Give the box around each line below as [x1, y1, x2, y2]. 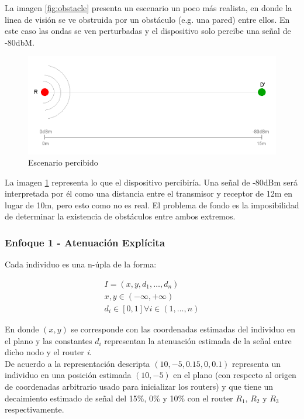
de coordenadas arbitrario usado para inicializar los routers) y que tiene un [5, 380, 274, 392]
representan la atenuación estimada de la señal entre [104, 334, 292, 346]
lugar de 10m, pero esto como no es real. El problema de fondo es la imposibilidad [5, 198, 299, 211]
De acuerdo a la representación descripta [5, 357, 150, 369]
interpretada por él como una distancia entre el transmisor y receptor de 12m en [5, 187, 293, 200]
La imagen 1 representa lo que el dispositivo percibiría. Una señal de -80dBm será [5, 176, 298, 188]
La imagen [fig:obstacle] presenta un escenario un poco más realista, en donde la [5, 2, 292, 13]
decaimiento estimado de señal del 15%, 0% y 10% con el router [5, 391, 233, 404]
